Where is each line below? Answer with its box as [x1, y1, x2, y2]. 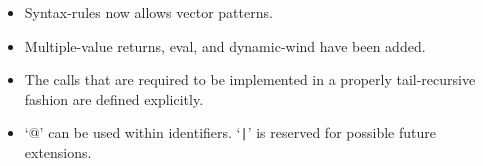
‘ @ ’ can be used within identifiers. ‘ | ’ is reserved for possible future [24, 122, 436, 143]
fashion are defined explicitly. [24, 88, 204, 109]
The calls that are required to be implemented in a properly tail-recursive [24, 69, 476, 90]
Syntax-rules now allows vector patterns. [24, 2, 273, 22]
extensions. [24, 142, 92, 163]
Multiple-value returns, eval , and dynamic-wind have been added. [24, 35, 426, 56]
